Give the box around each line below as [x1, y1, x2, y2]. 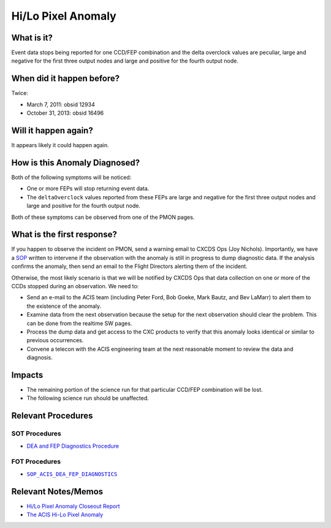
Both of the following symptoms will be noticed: [11, 174, 132, 181]
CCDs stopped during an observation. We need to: [11, 282, 139, 289]
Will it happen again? [11, 125, 93, 136]
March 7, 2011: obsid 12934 [26, 101, 95, 108]
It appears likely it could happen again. [11, 142, 109, 149]
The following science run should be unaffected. [26, 394, 150, 402]
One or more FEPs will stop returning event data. [26, 185, 150, 193]
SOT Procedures [11, 429, 61, 438]
